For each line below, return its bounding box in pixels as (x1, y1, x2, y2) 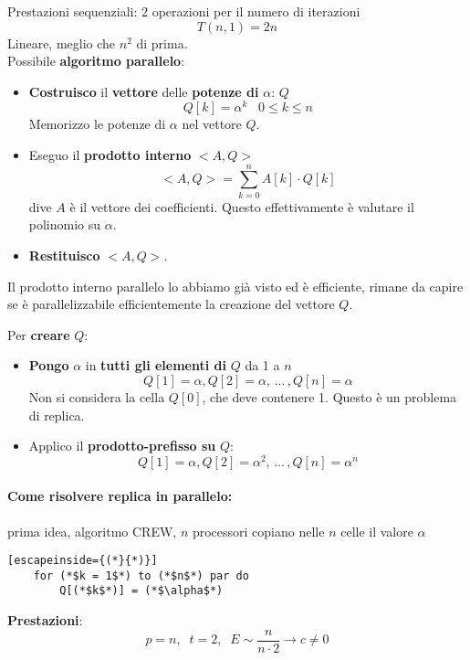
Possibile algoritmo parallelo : (7, 51, 185, 70)
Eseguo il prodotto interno (28, 145, 192, 165)
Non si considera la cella (28, 387, 165, 406)
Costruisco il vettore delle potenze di (28, 81, 259, 101)
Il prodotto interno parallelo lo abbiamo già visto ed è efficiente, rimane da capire (7, 276, 464, 295)
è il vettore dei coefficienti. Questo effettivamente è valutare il (69, 197, 414, 216)
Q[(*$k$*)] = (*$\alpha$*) (59, 584, 224, 598)
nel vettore (182, 114, 242, 133)
